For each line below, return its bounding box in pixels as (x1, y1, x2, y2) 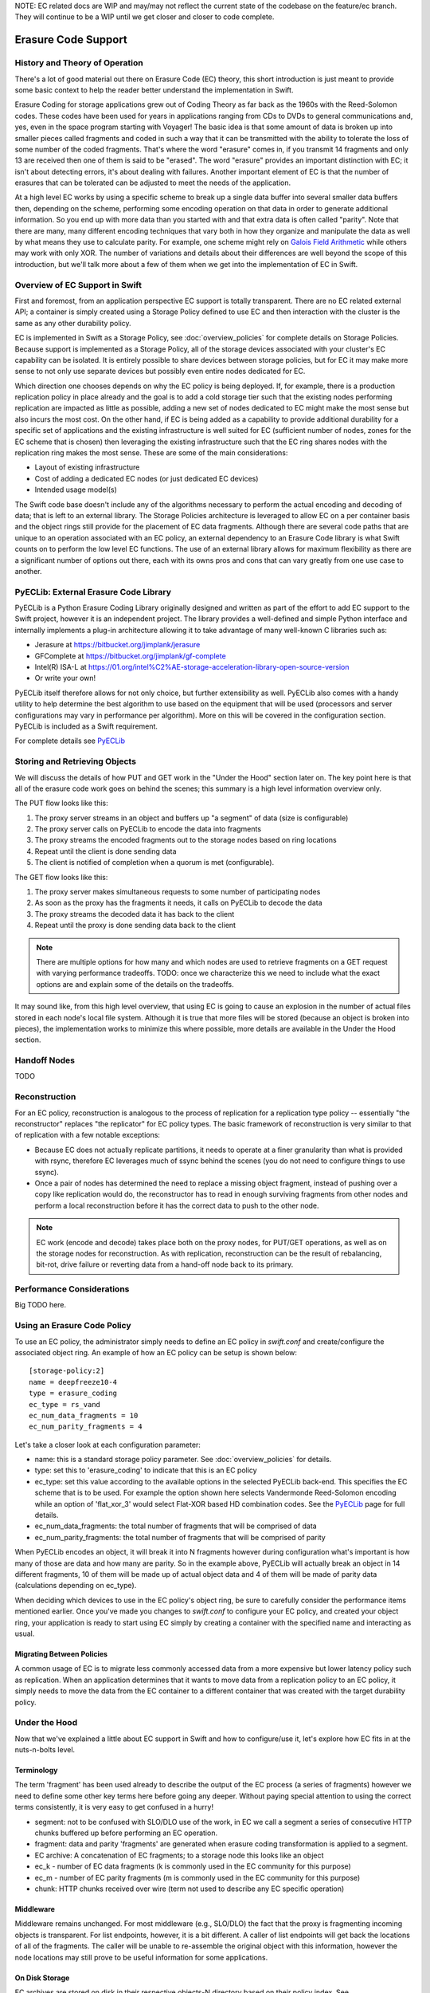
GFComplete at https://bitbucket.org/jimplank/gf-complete (34, 651, 226, 661)
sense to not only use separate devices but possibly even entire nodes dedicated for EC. (14, 367, 306, 376)
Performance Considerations (14, 1283, 130, 1295)
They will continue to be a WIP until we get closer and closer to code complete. (14, 12, 275, 22)
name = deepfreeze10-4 (29, 1378, 118, 1386)
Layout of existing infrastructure (34, 462, 140, 472)
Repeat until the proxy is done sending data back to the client (34, 921, 236, 930)
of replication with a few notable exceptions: (14, 1130, 161, 1140)
